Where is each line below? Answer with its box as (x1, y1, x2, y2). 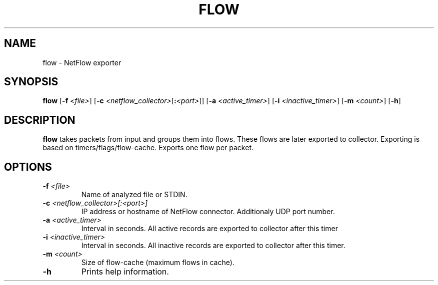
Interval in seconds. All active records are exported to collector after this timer (81, 224, 338, 233)
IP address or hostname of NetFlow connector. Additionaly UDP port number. (81, 207, 335, 216)
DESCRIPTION (4, 113, 75, 126)
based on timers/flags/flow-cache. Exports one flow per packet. (42, 143, 254, 152)
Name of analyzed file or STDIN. (81, 190, 187, 199)
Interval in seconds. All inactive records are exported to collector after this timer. (81, 241, 345, 250)
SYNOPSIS (4, 75, 58, 88)
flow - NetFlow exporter (42, 58, 121, 67)
